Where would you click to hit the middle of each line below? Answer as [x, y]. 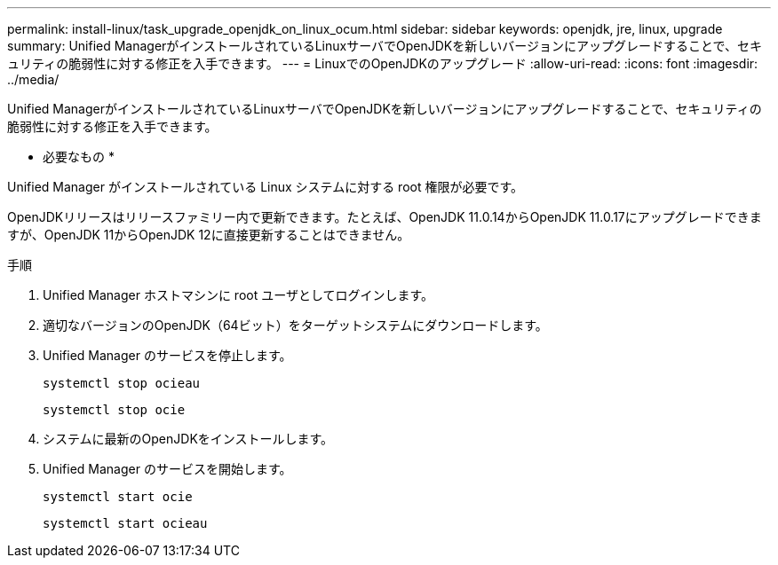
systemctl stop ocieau [122, 383]
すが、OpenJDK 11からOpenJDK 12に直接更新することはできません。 [209, 235]
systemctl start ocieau [125, 523]
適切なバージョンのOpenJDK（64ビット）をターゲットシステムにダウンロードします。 [295, 325]
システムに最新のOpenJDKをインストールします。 [188, 439]
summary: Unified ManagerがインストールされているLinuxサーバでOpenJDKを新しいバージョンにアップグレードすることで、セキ [385, 46]
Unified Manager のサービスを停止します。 [167, 355]
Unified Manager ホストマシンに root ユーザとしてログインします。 [238, 295]
